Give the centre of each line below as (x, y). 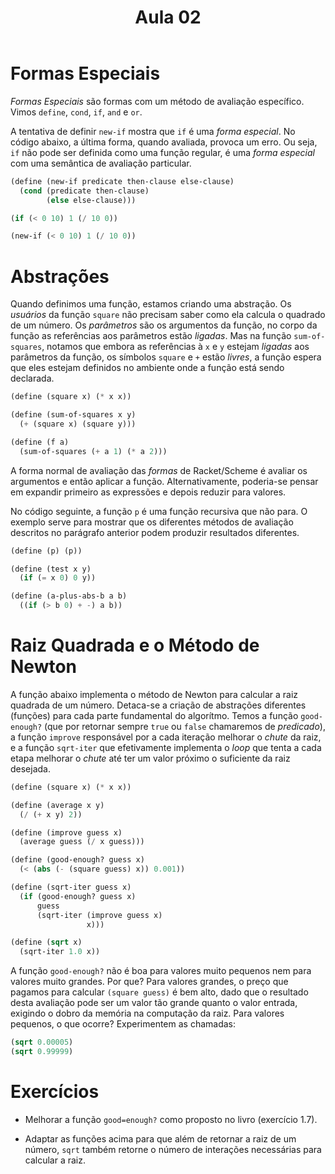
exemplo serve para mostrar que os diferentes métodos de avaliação (152, 522)
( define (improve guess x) (66, 832)
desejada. (31, 768)
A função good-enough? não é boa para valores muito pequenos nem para (161, 971)
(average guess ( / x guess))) (82, 842)
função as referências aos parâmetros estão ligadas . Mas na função (151, 336)
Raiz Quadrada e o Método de (135, 645)
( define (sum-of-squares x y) (73, 415)
